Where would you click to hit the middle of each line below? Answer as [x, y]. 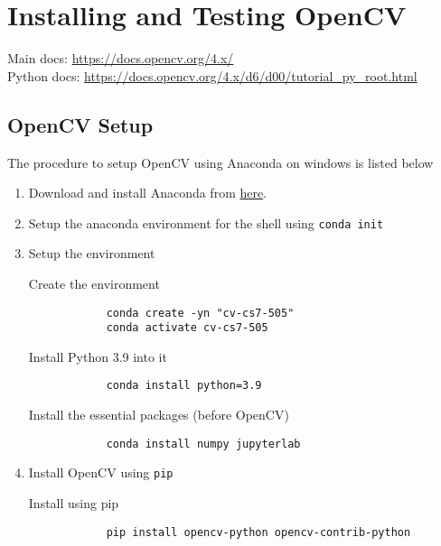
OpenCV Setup [80, 124]
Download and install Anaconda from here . [148, 193]
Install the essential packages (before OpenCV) [159, 415]
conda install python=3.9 [184, 386]
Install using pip [74, 503]
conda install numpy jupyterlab [203, 444]
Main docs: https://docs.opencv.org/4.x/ [121, 58]
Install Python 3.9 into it [98, 356]
